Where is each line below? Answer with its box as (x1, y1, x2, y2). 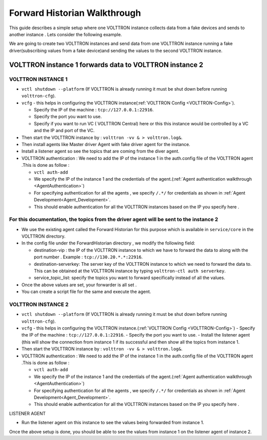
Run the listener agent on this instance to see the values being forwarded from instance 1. (21, 420, 205, 426)
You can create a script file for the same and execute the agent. (21, 289, 151, 294)
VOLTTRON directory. (21, 233, 66, 240)
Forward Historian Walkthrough (9, 7, 141, 18)
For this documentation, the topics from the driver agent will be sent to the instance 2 (9, 216, 219, 223)
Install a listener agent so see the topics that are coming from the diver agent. (21, 148, 179, 154)
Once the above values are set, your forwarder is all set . (21, 282, 137, 288)
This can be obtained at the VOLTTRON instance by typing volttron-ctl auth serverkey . (34, 268, 226, 274)
